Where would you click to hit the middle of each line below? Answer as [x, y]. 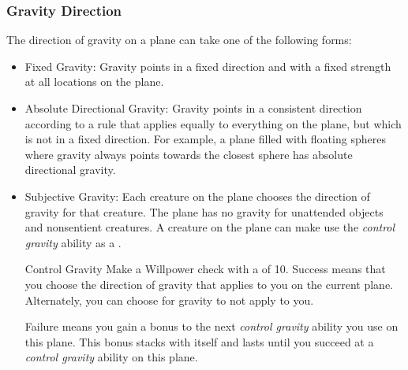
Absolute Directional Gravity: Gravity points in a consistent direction [193, 108]
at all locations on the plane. [94, 81]
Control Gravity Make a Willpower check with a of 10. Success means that [205, 269]
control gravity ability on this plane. [111, 357]
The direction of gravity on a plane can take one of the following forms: [179, 40]
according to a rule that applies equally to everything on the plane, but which [213, 123]
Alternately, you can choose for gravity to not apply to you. [169, 300]
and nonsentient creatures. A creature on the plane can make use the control [210, 227]
